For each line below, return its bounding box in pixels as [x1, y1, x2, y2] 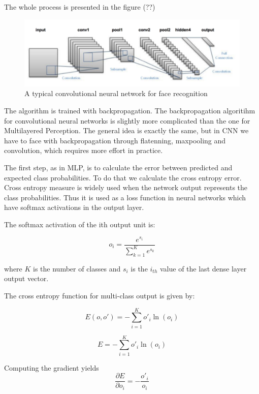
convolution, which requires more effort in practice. [4, 145, 163, 156]
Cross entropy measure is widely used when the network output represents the [4, 182, 248, 193]
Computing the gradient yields [4, 362, 99, 373]
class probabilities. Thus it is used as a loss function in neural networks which [4, 192, 246, 202]
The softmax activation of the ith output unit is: [4, 219, 155, 229]
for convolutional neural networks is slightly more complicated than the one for [4, 115, 250, 126]
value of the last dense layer [160, 263, 247, 274]
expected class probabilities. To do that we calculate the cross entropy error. [4, 172, 242, 183]
